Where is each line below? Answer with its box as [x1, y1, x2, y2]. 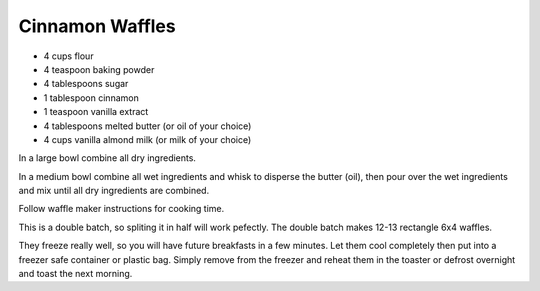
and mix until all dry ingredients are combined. [18, 185, 210, 197]
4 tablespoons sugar [43, 78, 129, 90]
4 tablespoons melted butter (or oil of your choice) [43, 120, 252, 132]
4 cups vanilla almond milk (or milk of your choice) [43, 133, 252, 145]
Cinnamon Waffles [18, 15, 176, 37]
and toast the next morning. [18, 268, 133, 280]
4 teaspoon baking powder [43, 63, 155, 75]
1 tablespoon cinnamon [43, 91, 139, 104]
